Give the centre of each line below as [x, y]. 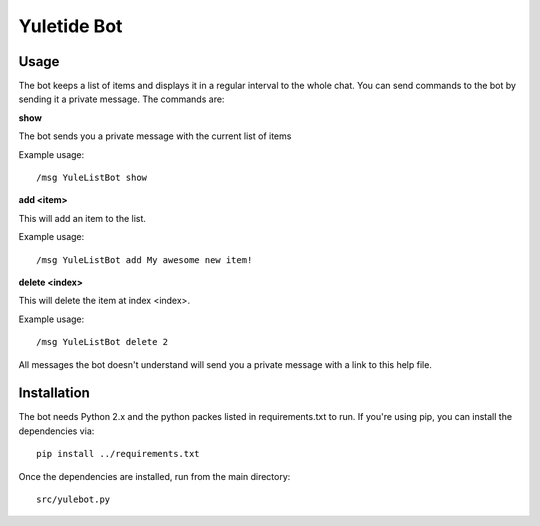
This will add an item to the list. [82, 218]
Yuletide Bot [70, 26]
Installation [54, 393]
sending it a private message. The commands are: [121, 99]
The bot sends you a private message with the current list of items [155, 136]
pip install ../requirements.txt [118, 454]
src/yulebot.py [73, 499]
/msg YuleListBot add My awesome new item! [144, 259]
